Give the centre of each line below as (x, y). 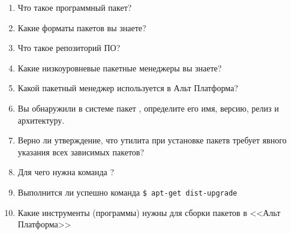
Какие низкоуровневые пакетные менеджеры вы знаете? (120, 67)
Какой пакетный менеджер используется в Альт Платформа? (128, 88)
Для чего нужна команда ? (66, 172)
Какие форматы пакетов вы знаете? (82, 27)
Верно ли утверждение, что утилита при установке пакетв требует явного (152, 140)
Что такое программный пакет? (75, 7)
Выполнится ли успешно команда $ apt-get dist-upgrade (127, 192)
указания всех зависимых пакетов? (81, 151)
